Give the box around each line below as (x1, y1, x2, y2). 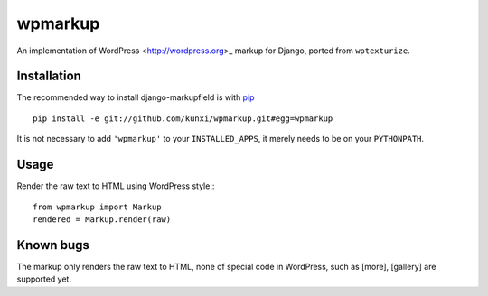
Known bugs (16, 237, 90, 253)
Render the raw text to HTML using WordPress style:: (16, 180, 215, 191)
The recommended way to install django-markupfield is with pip (16, 92, 255, 103)
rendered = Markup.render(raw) (33, 214, 172, 225)
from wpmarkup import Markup (33, 201, 162, 212)
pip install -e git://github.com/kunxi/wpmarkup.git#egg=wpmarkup (33, 113, 333, 124)
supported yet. (16, 273, 72, 284)
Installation (16, 69, 81, 84)
